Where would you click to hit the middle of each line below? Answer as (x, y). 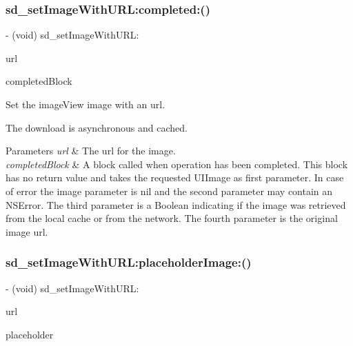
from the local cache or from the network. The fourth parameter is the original (172, 218)
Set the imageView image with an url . (85, 104)
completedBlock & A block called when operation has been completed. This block (177, 164)
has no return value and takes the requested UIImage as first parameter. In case (175, 177)
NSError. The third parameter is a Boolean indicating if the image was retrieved (176, 204)
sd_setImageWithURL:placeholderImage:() (129, 262)
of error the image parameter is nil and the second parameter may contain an (169, 191)
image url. (27, 231)
